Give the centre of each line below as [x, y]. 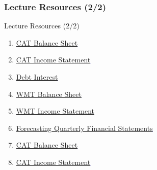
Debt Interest [37, 77]
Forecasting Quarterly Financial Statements [84, 128]
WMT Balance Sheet [49, 94]
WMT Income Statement [55, 111]
